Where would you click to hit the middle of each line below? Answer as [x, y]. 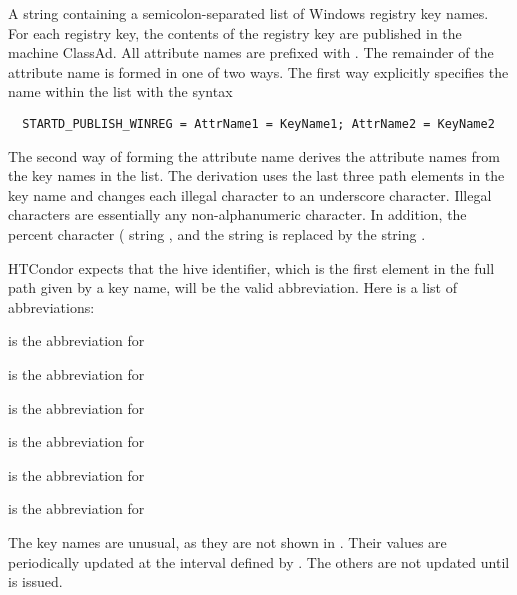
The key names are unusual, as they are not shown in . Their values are [227, 541]
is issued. [35, 581]
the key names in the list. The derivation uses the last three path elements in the [256, 175]
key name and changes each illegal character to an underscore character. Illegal [250, 194]
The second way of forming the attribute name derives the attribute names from [254, 155]
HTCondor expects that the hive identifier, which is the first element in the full [251, 267]
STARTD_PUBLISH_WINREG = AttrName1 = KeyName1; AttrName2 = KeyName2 [258, 123]
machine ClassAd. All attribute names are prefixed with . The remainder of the [251, 52]
